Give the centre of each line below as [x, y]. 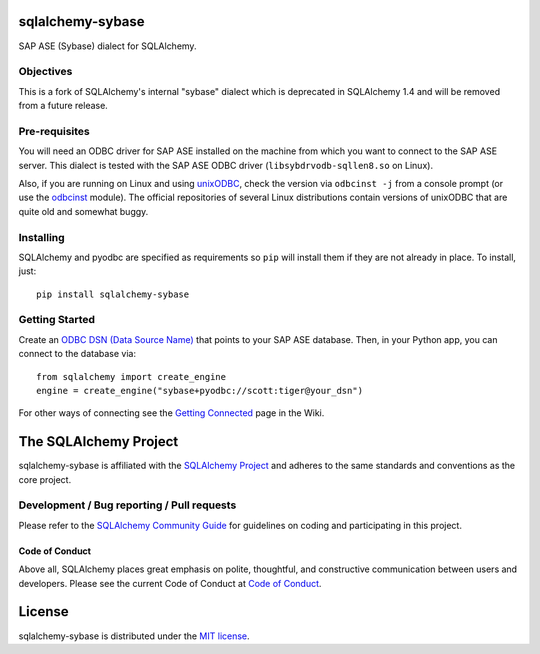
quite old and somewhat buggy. [83, 211]
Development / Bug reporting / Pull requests [127, 505]
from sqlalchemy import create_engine [131, 376]
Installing [41, 237]
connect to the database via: [77, 354]
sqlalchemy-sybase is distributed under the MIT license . [134, 636]
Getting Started [56, 320]
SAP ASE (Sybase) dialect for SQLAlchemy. [107, 46]
